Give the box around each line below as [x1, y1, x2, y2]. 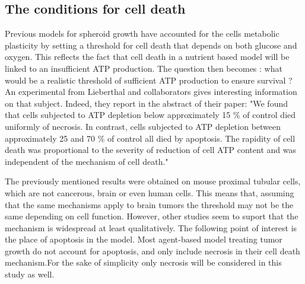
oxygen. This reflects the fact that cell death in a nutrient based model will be [5, 50, 290, 63]
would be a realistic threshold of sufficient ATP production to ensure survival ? [5, 74, 293, 86]
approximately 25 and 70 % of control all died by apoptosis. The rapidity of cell [5, 132, 296, 144]
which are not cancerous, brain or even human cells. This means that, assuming [5, 186, 294, 199]
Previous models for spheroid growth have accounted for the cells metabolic [5, 27, 279, 40]
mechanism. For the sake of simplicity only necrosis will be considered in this [5, 256, 282, 269]
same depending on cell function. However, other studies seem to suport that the [5, 210, 298, 222]
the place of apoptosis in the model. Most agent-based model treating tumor [5, 233, 282, 245]
